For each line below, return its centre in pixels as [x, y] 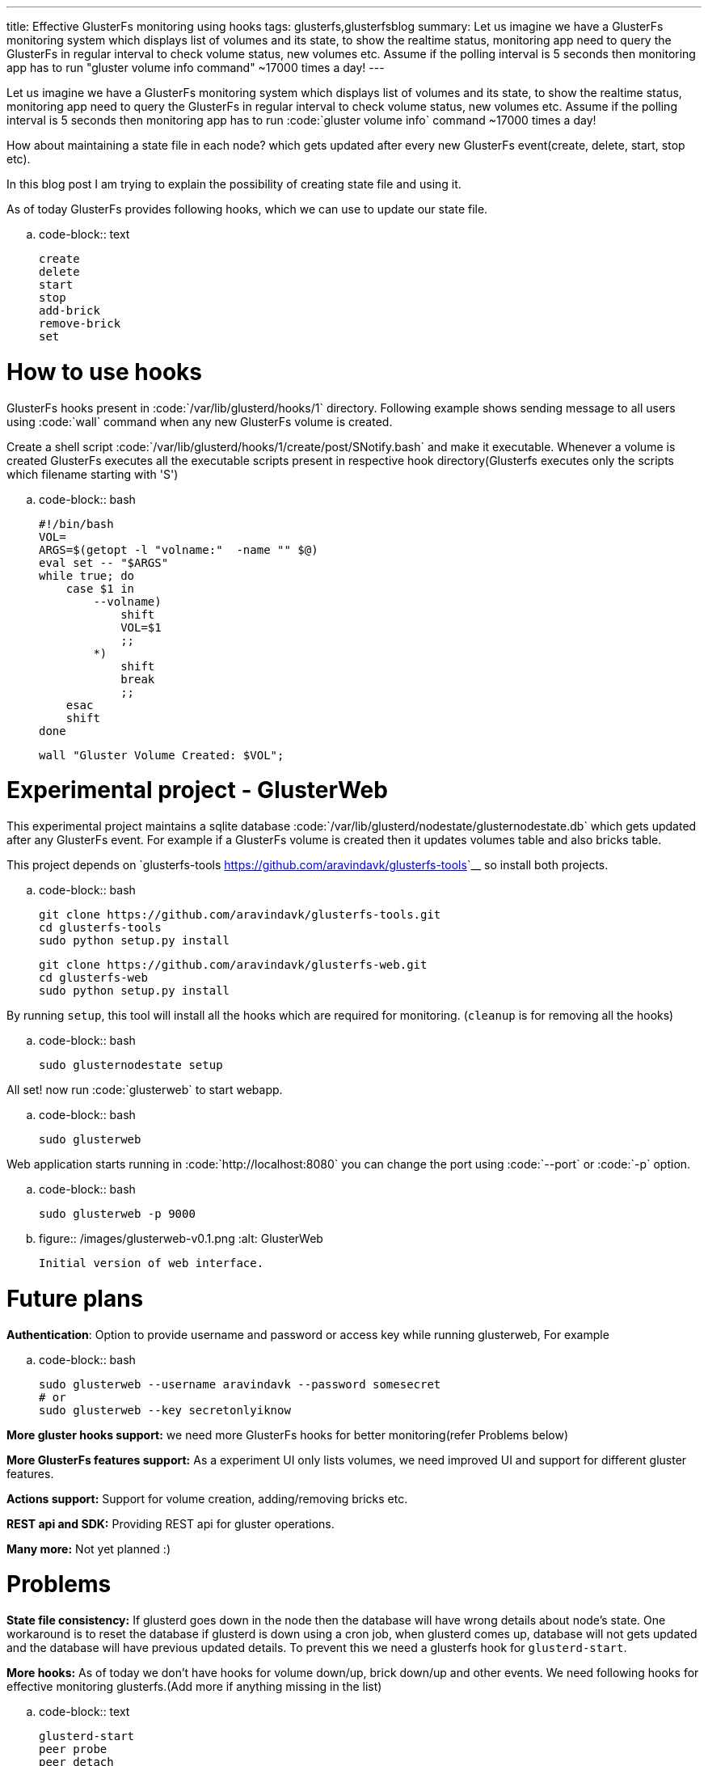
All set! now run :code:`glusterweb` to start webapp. [145, 1090]
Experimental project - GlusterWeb [197, 790]
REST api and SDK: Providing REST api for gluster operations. [171, 1523]
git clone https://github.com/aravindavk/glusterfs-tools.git [240, 915]
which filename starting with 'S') [93, 474]
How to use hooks [105, 372]
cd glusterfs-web [93, 978]
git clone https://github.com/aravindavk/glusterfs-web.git [233, 965]
